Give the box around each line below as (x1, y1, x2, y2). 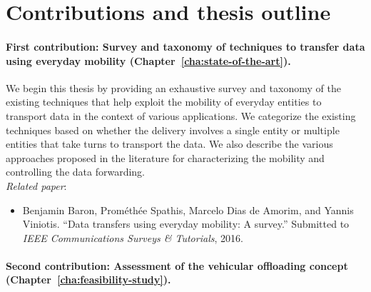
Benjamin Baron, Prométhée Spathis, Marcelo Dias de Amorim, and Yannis (22, 202, 354, 217)
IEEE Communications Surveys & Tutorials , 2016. (22, 230, 243, 245)
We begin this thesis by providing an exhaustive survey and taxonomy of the (6, 80, 341, 95)
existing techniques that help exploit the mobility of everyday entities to (6, 94, 322, 109)
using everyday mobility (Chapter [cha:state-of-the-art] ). (6, 53, 291, 68)
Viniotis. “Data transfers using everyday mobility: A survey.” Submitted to (22, 216, 350, 231)
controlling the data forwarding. (6, 164, 145, 179)
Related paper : (6, 178, 67, 193)
